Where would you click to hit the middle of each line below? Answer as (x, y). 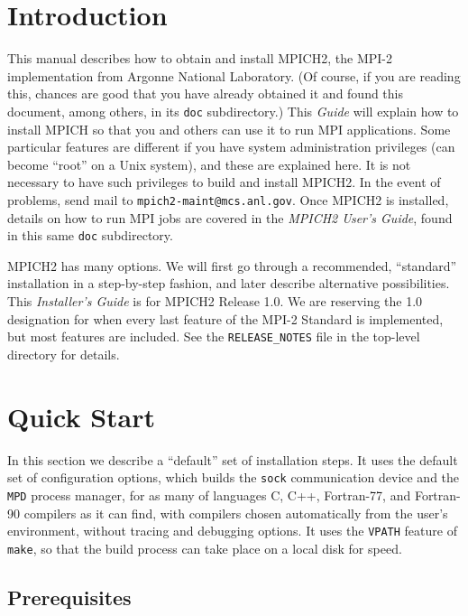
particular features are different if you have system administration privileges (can (231, 147)
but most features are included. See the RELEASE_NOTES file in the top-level (214, 336)
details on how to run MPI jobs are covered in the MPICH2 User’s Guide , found (230, 217)
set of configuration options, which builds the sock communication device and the (234, 477)
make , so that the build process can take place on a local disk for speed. (205, 548)
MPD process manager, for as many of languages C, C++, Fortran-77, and (209, 495)
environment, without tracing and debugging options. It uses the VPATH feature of (232, 531)
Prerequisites (69, 597)
